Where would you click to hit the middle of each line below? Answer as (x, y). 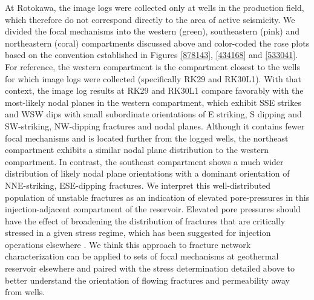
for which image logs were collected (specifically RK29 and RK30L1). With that (153, 78)
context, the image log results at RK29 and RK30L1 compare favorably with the (154, 90)
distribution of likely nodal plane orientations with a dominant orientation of (147, 173)
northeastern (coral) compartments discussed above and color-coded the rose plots (157, 43)
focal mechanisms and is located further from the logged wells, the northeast (147, 138)
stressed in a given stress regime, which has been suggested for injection (138, 233)
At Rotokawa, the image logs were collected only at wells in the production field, (155, 7)
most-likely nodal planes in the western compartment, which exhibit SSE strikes (153, 102)
